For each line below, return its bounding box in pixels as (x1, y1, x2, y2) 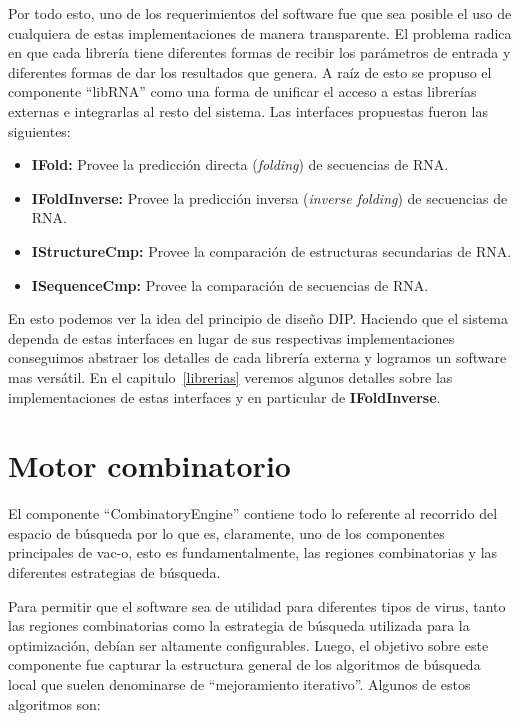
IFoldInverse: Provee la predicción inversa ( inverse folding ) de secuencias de (31, 187, 508, 208)
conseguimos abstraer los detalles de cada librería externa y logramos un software (8, 347, 507, 368)
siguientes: (8, 120, 71, 141)
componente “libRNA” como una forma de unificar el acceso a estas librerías (8, 81, 477, 102)
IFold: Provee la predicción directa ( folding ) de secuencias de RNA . (31, 154, 449, 175)
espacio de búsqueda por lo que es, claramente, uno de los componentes (8, 522, 445, 543)
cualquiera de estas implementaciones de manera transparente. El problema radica (8, 22, 512, 43)
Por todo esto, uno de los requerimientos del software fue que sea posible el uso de (8, 3, 512, 23)
